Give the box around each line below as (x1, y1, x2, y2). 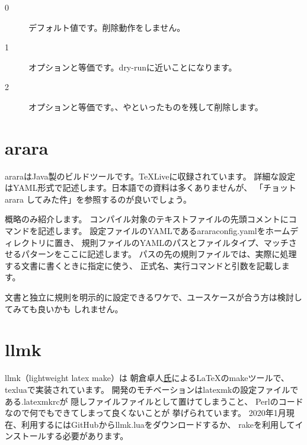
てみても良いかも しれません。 (5, 302, 123, 315)
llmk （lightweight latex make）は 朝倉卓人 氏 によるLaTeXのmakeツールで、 (5, 372, 289, 384)
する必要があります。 (46, 430, 129, 442)
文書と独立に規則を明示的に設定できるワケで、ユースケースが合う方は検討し (5, 291, 302, 303)
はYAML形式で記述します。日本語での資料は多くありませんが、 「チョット (5, 181, 296, 194)
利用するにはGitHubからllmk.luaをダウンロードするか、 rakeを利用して (21, 418, 295, 430)
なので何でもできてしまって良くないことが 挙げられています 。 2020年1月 (5, 406, 286, 419)
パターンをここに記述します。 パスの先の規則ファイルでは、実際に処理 (21, 248, 297, 260)
